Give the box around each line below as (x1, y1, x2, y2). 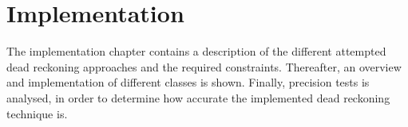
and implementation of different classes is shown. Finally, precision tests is (6, 74, 370, 90)
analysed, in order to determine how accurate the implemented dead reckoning (6, 89, 390, 106)
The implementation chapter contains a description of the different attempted (6, 43, 386, 60)
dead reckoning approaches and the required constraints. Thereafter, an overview (6, 58, 402, 75)
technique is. (6, 105, 68, 121)
